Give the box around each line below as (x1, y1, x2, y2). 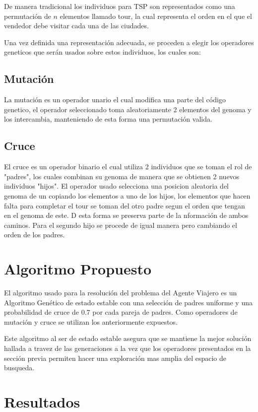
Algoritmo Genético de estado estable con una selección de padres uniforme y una (4, 297, 253, 307)
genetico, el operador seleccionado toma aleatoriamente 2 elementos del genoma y (4, 104, 252, 114)
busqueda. (4, 362, 35, 373)
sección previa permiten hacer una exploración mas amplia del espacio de (4, 352, 226, 363)
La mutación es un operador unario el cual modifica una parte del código (4, 94, 226, 105)
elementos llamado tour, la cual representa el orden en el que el (60, 10, 252, 21)
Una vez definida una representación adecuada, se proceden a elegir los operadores (4, 37, 254, 47)
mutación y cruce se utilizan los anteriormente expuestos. (4, 316, 178, 327)
